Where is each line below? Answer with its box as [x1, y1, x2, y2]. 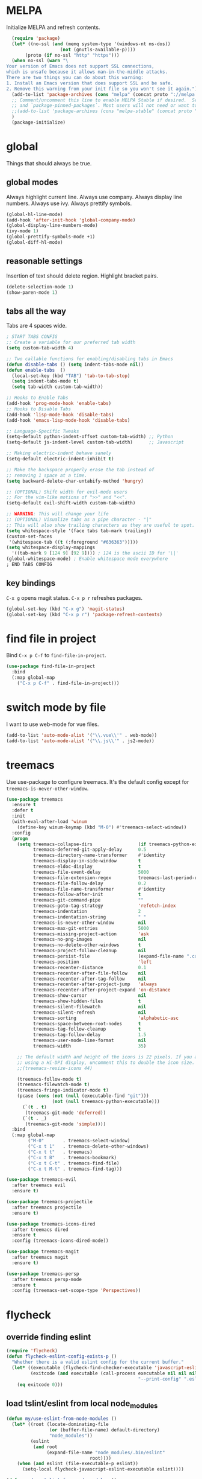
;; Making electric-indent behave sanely [6, 450, 112, 456]
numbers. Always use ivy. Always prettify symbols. [6, 200, 132, 207]
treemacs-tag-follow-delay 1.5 [32, 1032, 147, 1038]
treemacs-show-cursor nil [32, 993, 147, 999]
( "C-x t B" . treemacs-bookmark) [28, 1154, 117, 1160]
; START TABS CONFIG [6, 334, 58, 340]
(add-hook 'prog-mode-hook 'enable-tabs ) [6, 401, 112, 407]
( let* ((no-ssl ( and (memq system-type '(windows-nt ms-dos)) [11, 40, 171, 47]
